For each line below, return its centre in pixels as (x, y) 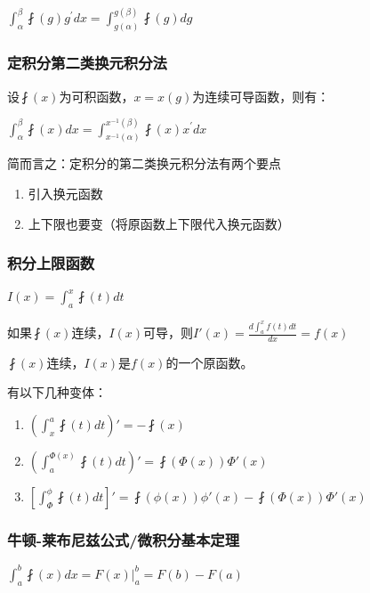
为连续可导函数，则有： (261, 96)
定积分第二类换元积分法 (87, 63)
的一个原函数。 (209, 362)
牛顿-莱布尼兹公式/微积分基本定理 (124, 539)
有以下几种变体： (57, 392)
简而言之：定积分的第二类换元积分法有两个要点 (144, 163)
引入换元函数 (65, 193)
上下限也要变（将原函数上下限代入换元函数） (159, 223)
